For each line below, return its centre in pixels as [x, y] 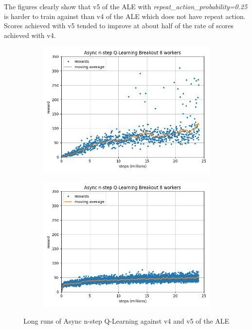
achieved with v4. [30, 35]
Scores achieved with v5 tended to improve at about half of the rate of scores [119, 26]
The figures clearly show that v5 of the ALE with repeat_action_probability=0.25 [126, 6]
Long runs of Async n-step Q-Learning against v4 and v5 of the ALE [126, 320]
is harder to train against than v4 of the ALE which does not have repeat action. [125, 16]
